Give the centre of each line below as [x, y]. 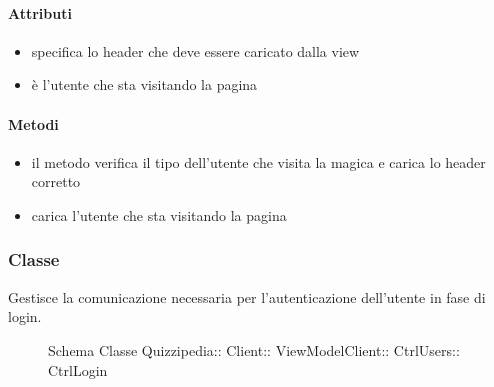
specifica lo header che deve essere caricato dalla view [195, 50]
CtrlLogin [78, 369]
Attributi [40, 12]
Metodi [33, 123]
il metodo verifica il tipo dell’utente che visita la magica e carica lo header [258, 161]
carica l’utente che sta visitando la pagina [159, 214]
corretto [56, 181]
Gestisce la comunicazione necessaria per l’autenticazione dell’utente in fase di [247, 296]
